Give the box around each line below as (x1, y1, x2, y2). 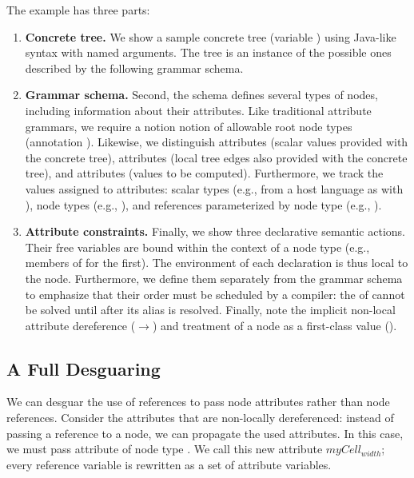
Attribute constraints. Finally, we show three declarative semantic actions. (25, 223, 405, 240)
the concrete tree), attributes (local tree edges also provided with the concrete (25, 149, 408, 165)
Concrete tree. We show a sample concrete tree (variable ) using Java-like (25, 28, 396, 45)
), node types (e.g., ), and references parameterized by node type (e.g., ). (25, 196, 382, 213)
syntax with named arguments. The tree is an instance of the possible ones (25, 44, 392, 61)
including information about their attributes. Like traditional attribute (25, 102, 372, 118)
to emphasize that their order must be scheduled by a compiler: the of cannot (25, 285, 405, 302)
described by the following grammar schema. (25, 59, 244, 76)
